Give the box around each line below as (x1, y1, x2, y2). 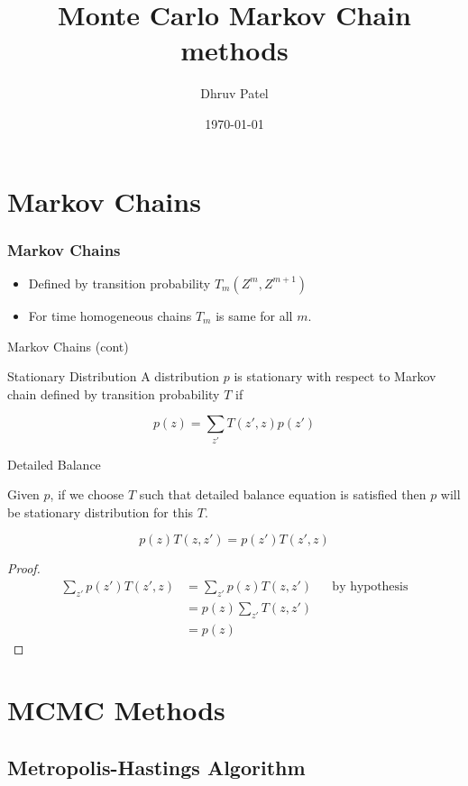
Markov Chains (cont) (7, 336, 129, 355)
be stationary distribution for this (7, 502, 194, 521)
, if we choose (50, 485, 124, 504)
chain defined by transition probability (7, 384, 220, 403)
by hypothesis (332, 580, 408, 593)
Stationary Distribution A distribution (7, 367, 220, 386)
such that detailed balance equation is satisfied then (139, 485, 427, 504)
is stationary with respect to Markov (234, 367, 436, 386)
